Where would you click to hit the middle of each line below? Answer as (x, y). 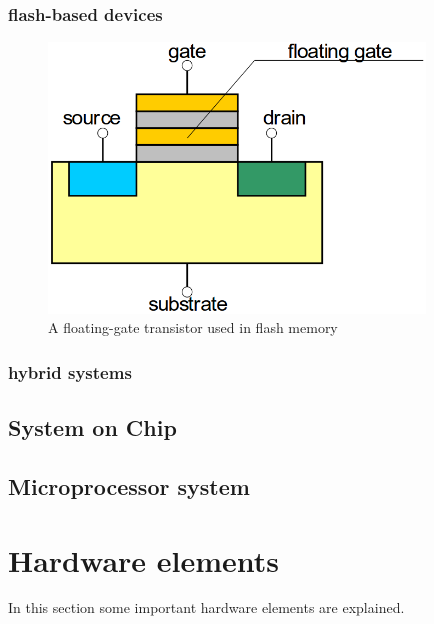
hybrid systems (70, 371)
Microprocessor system (129, 485)
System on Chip (92, 427)
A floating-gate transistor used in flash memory (193, 327)
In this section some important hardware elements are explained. (206, 607)
